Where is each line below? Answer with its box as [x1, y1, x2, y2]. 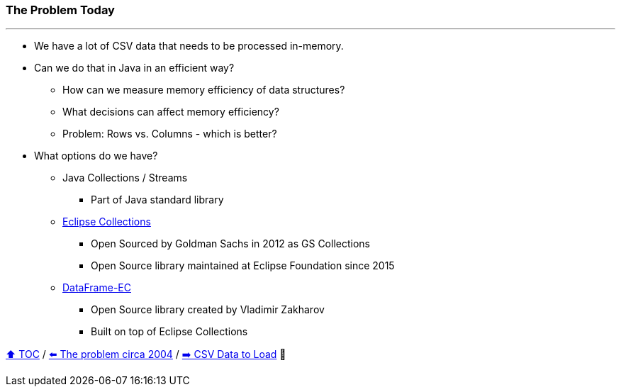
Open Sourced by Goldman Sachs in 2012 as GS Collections [91, 237, 370, 250]
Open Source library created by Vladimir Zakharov [91, 303, 325, 316]
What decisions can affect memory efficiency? [62, 106, 279, 118]
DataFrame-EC [62, 281, 131, 294]
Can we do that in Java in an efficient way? [34, 62, 235, 74]
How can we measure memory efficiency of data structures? [62, 84, 345, 96]
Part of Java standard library [91, 194, 224, 206]
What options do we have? [34, 150, 158, 162]
